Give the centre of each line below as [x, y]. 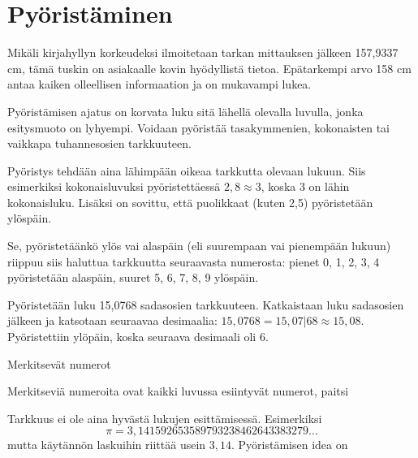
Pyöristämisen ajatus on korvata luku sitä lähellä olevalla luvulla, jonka [185, 111]
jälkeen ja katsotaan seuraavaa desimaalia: [112, 320]
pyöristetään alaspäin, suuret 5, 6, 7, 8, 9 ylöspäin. [133, 277]
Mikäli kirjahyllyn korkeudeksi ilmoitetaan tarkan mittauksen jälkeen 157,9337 [203, 52]
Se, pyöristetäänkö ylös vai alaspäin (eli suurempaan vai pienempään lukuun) [199, 246]
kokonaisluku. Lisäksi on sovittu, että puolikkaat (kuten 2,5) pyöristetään [190, 202]
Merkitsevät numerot [59, 363]
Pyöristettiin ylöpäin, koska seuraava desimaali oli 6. [138, 337]
